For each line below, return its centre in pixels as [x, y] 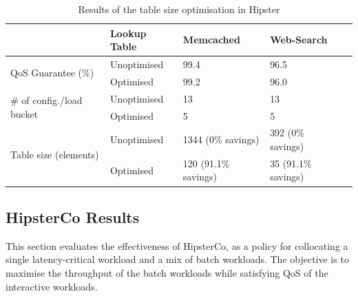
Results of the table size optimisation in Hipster [179, 9]
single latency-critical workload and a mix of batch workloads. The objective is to [177, 259]
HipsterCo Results [73, 216]
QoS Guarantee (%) [52, 73]
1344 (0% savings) [221, 139]
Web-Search [299, 40]
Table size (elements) [55, 155]
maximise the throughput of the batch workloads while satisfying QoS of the [167, 272]
